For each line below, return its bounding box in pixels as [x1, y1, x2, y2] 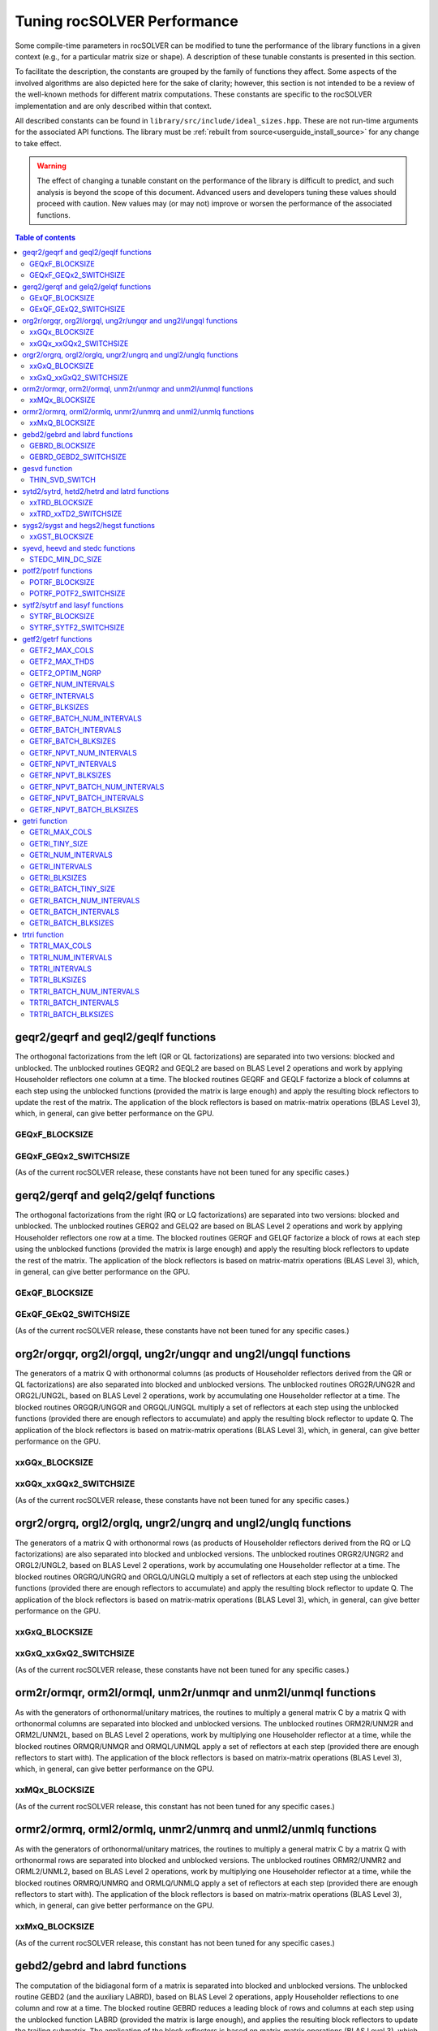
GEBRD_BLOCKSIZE [29, 441, 97, 451]
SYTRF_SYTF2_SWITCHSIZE [29, 622, 125, 633]
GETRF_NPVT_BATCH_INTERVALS [29, 793, 144, 803]
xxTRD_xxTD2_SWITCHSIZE [29, 509, 122, 519]
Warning [36, 161, 67, 171]
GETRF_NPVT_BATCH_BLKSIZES [29, 804, 139, 814]
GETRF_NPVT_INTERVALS [29, 759, 117, 769]
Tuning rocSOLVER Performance [15, 12, 238, 30]
